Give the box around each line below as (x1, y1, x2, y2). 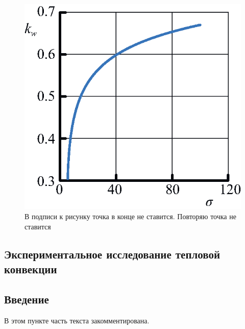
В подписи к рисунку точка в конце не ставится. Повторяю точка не (24, 211, 236, 221)
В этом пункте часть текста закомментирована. (4, 315, 150, 325)
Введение (4, 291, 49, 307)
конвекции (4, 261, 57, 276)
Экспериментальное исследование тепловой (4, 246, 220, 262)
